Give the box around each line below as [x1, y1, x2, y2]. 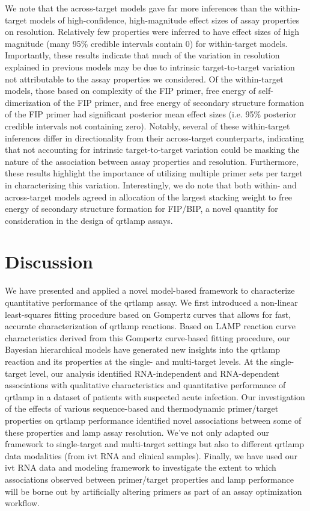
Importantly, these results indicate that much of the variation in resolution [5, 49, 280, 61]
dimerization [5, 96, 51, 108]
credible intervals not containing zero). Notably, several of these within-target [5, 119, 290, 132]
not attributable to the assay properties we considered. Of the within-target [5, 72, 284, 85]
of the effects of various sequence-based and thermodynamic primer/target [5, 402, 279, 415]
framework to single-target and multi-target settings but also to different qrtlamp [5, 438, 304, 450]
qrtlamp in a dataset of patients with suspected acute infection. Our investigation [5, 390, 305, 403]
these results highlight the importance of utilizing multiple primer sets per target [5, 167, 303, 179]
